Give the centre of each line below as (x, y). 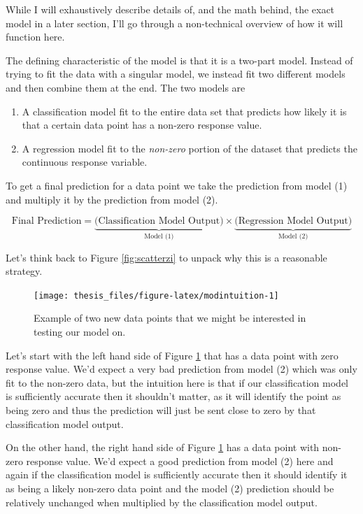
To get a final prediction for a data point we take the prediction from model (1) (177, 185)
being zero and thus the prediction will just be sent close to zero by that (161, 409)
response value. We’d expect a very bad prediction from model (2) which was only (181, 369)
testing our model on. (80, 331)
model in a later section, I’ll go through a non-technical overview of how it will (175, 23)
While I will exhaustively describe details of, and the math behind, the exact (170, 9)
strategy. (24, 271)
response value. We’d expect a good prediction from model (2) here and (180, 461)
